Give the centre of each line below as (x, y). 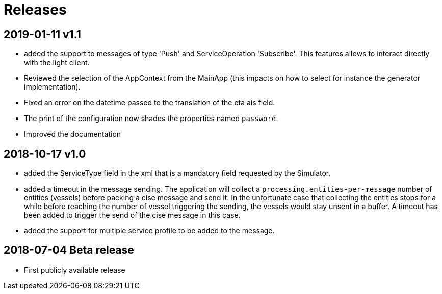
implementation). (52, 87)
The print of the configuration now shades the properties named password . (151, 119)
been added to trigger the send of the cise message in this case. (132, 215)
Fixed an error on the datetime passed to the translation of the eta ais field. (150, 103)
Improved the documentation (73, 134)
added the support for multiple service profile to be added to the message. (149, 231)
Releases (35, 10)
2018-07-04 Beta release (69, 250)
